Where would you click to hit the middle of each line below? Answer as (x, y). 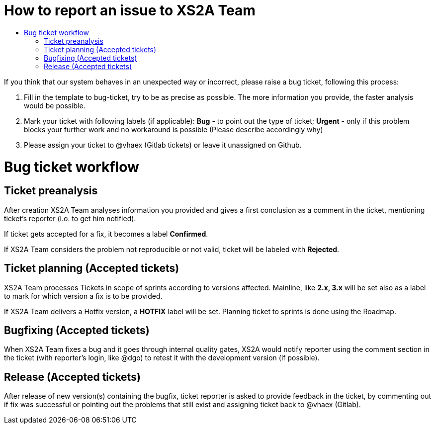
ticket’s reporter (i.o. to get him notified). (70, 218)
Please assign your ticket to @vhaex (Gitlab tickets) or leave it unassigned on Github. (163, 145)
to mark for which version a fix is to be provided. (83, 296)
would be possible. (55, 105)
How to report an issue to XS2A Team (130, 10)
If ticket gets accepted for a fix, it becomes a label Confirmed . (106, 234)
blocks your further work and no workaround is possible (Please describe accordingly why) (174, 129)
